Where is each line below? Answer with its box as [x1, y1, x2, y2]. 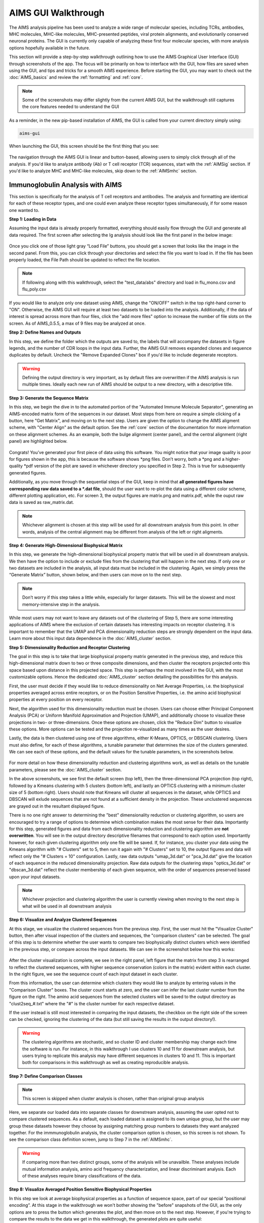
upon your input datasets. [9, 874, 61, 880]
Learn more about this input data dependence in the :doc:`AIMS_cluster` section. [9, 635, 172, 641]
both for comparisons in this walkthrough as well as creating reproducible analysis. [22, 1060, 189, 1065]
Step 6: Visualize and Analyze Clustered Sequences [9, 917, 117, 923]
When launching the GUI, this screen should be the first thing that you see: [9, 143, 159, 149]
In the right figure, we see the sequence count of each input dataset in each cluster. [9, 971, 178, 977]
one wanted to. [9, 207, 40, 213]
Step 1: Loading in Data [9, 216, 57, 222]
